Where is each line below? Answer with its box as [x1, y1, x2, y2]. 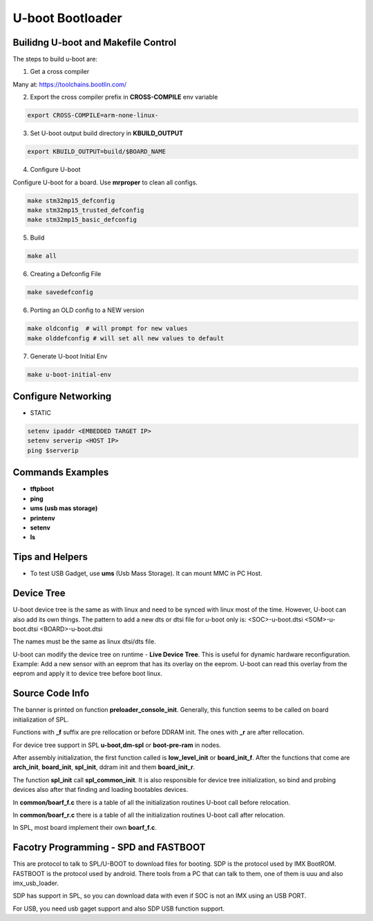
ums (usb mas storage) [30, 504, 98, 512]
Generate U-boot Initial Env [30, 352, 108, 360]
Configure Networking [12, 391, 112, 402]
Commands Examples [12, 467, 109, 478]
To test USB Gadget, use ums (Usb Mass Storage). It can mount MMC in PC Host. [30, 570, 262, 578]
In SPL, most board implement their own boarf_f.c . [12, 824, 157, 832]
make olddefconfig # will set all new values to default [27, 334, 224, 342]
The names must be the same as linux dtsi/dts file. [12, 637, 156, 646]
